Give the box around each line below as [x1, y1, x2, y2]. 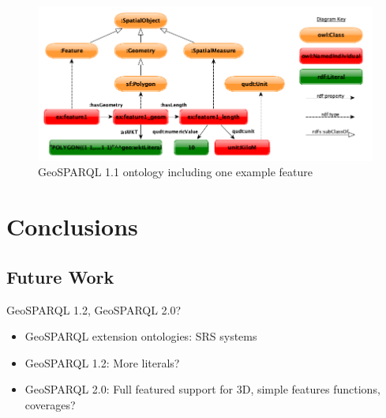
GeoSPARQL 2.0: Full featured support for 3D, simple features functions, [24, 381, 380, 397]
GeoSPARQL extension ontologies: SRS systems [24, 328, 257, 345]
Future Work [6, 264, 114, 288]
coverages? [24, 397, 76, 413]
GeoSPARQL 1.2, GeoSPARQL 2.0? [6, 301, 182, 318]
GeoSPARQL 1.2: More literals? [24, 354, 180, 371]
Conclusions [6, 210, 138, 243]
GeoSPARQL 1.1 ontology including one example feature [38, 164, 313, 180]
